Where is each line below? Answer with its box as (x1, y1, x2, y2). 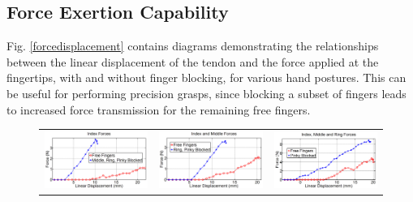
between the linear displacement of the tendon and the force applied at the (6, 53, 379, 70)
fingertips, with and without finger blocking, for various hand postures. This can (6, 69, 407, 86)
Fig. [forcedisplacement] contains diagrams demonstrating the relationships (6, 37, 379, 54)
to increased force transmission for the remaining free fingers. (6, 101, 311, 118)
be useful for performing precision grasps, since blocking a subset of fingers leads (6, 84, 407, 101)
